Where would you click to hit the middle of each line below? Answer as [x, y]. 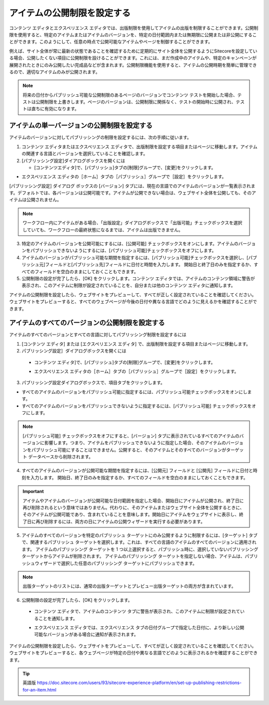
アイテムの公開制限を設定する [70, 13]
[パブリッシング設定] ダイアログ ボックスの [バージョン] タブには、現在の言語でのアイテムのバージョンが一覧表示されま [132, 186]
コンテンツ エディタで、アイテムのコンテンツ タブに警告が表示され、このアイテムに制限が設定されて [137, 611]
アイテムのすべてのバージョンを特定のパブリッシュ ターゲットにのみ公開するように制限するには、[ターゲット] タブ [139, 535]
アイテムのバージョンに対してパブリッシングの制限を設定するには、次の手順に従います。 [100, 138]
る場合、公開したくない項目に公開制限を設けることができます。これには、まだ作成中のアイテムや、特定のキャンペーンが [133, 58]
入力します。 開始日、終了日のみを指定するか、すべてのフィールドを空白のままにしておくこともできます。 [139, 477]
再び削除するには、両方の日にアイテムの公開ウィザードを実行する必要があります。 [120, 522]
